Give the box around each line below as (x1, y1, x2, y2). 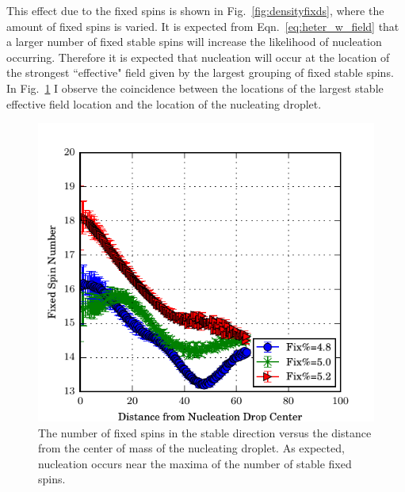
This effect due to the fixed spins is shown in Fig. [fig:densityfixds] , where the (6, 2, 384, 18)
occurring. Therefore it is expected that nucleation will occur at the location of (6, 48, 390, 65)
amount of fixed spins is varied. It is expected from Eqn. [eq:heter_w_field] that (6, 17, 399, 34)
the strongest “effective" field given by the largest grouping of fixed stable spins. (6, 64, 394, 81)
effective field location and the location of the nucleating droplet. (6, 95, 322, 112)
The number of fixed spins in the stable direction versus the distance (38, 424, 372, 441)
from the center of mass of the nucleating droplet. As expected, (38, 440, 345, 456)
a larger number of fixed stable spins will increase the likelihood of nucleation (6, 33, 382, 50)
